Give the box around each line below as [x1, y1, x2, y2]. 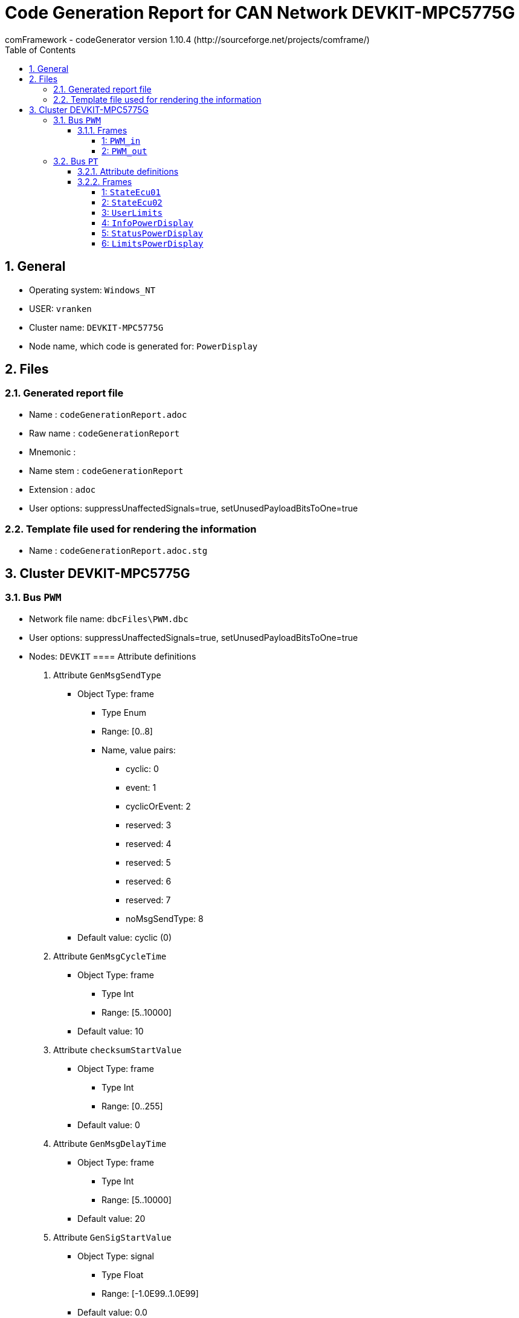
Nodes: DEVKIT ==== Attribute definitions [29, 651, 196, 661]
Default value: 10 [77, 1025, 144, 1036]
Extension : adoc [29, 484, 96, 495]
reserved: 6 [126, 875, 172, 886]
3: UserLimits [102, 207, 163, 218]
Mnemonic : [29, 446, 76, 457]
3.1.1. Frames [77, 125, 127, 135]
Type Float [102, 1269, 144, 1280]
